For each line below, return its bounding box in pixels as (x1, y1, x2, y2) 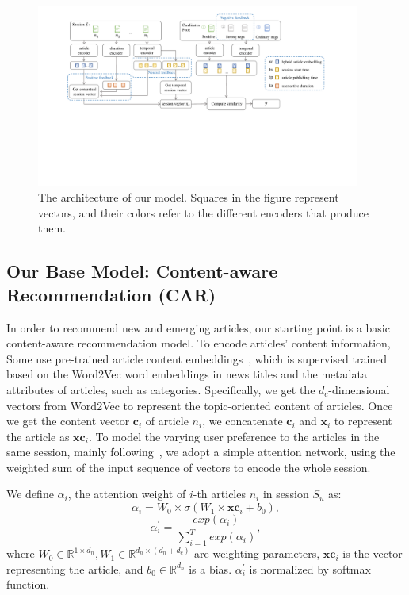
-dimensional (328, 381, 390, 397)
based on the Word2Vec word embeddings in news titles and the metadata (6, 366, 367, 382)
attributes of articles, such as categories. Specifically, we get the (6, 381, 315, 397)
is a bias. (189, 560, 232, 577)
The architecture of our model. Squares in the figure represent (38, 189, 339, 205)
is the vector (342, 545, 403, 562)
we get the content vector (6, 413, 130, 429)
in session (262, 486, 309, 502)
